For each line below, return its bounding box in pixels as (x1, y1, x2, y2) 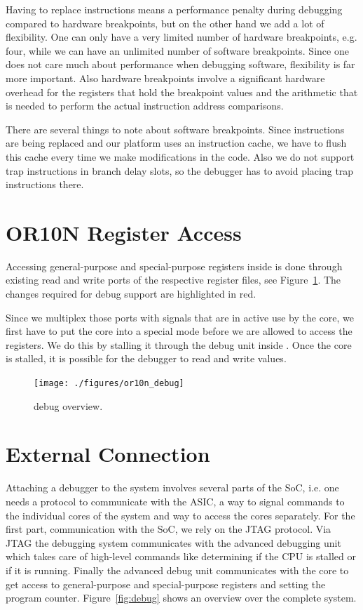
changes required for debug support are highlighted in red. (6, 286, 256, 301)
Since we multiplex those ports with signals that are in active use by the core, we (6, 310, 355, 324)
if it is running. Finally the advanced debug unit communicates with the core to (6, 562, 349, 577)
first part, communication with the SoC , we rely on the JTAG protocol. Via (6, 522, 331, 536)
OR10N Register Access (6, 218, 242, 246)
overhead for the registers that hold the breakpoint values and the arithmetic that (6, 84, 358, 99)
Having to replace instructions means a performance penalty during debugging (6, 2, 343, 16)
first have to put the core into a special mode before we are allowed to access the (6, 324, 352, 338)
